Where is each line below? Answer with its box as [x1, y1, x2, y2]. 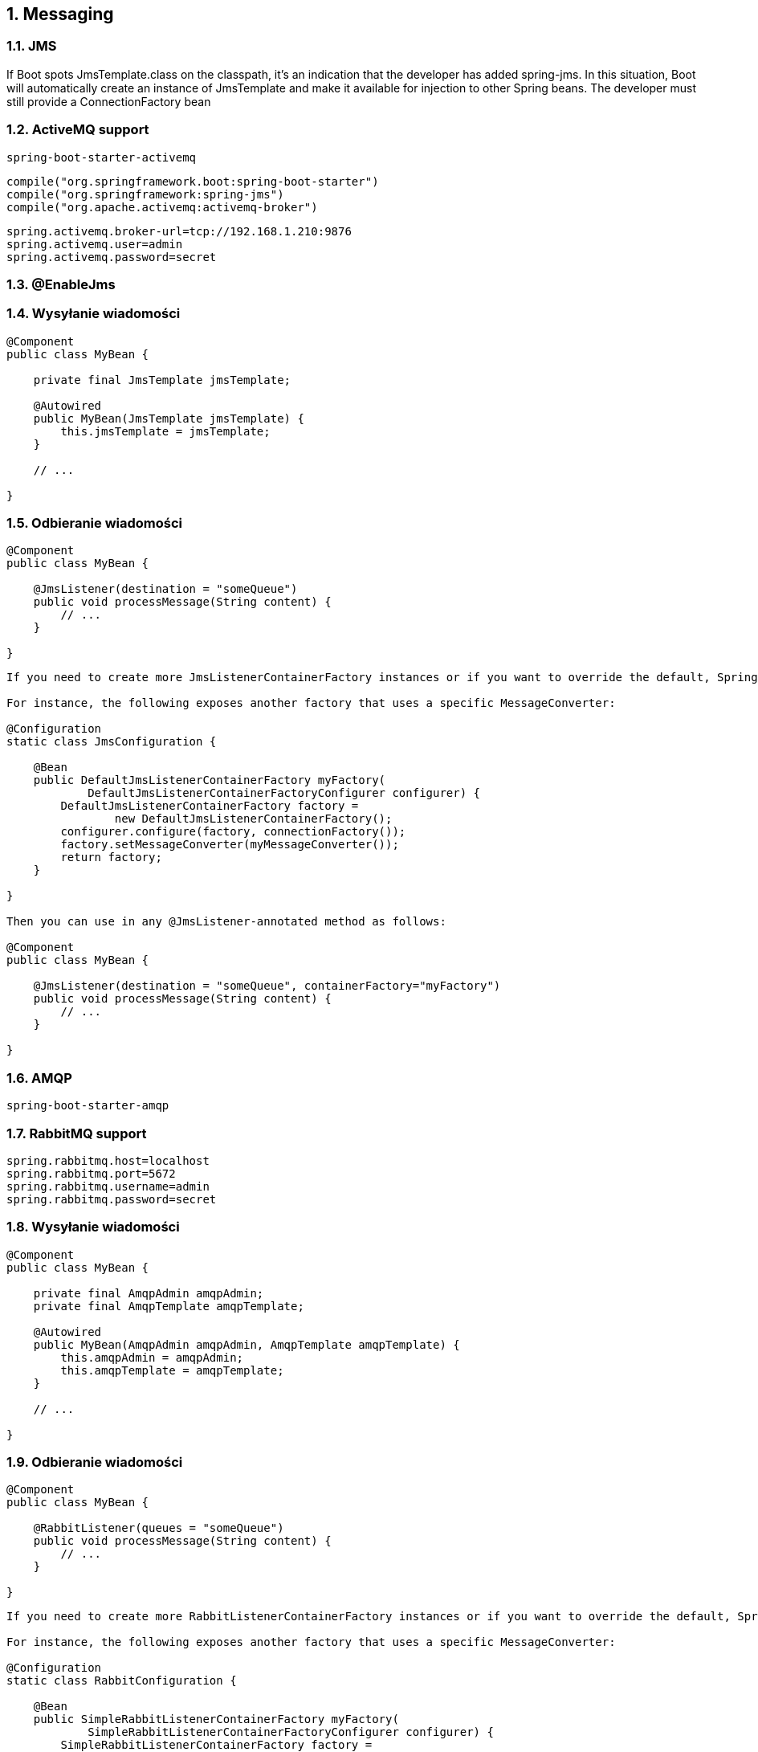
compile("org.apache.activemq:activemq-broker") [6, 200, 318, 214]
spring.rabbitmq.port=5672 [6, 1166, 176, 1180]
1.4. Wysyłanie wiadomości [6, 305, 181, 322]
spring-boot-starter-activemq [6, 150, 197, 164]
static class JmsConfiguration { [6, 735, 217, 749]
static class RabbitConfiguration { [6, 1674, 237, 1688]
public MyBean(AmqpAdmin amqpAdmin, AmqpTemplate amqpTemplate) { [33, 1337, 460, 1351]
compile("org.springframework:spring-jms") [6, 187, 284, 201]
